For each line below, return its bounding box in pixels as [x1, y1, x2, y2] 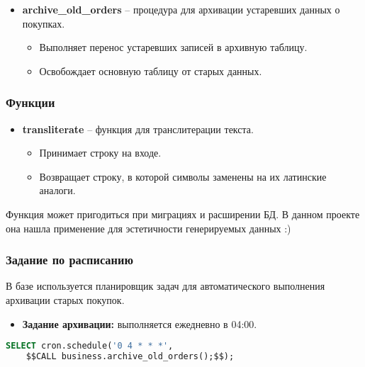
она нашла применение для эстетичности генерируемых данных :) [6, 220, 291, 235]
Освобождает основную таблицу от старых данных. [39, 63, 262, 78]
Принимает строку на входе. [39, 145, 162, 160]
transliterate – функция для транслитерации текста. [22, 121, 254, 136]
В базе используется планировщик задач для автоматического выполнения [6, 278, 325, 293]
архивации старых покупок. [6, 292, 125, 307]
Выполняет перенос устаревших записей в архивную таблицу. [39, 40, 308, 55]
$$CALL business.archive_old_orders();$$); [26, 351, 235, 362]
